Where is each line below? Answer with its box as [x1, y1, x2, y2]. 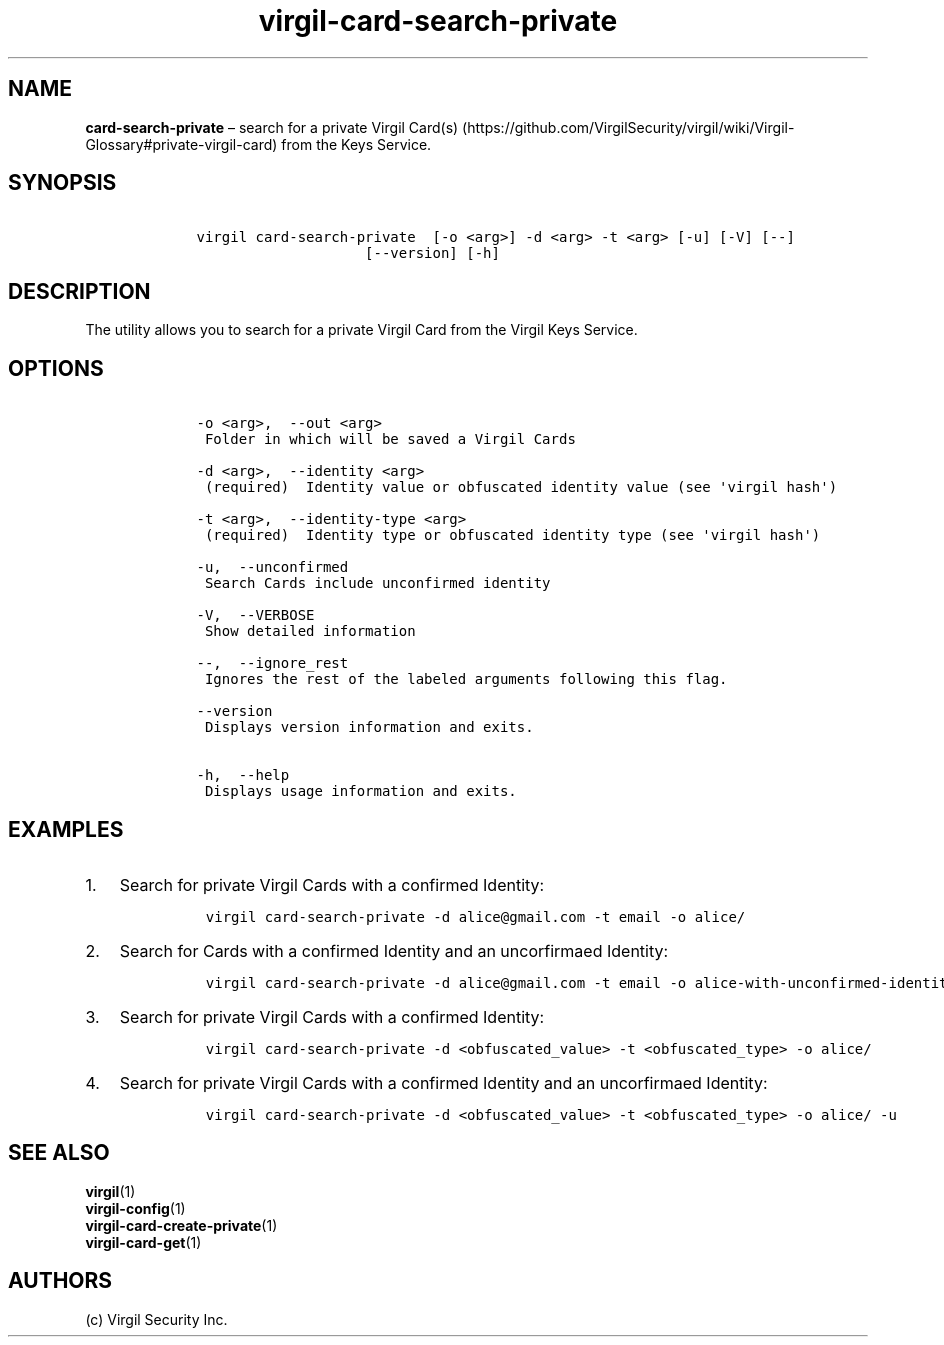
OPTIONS [8, 355, 104, 381]
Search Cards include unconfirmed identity [204, 575, 551, 592]
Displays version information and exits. [204, 719, 534, 736]
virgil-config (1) [85, 1199, 186, 1217]
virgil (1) [85, 1182, 136, 1200]
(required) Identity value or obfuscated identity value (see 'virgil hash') [204, 479, 838, 496]
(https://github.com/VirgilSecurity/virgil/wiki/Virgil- [462, 118, 795, 136]
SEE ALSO [8, 1140, 110, 1166]
